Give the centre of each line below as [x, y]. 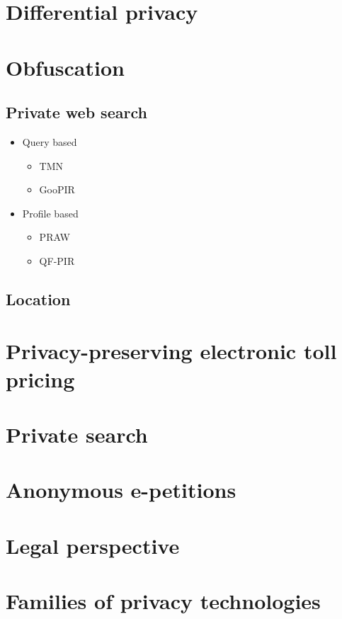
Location [38, 299]
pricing [40, 379]
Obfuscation [65, 67]
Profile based [50, 213]
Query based [50, 141]
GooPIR [57, 189]
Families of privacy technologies [163, 601]
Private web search [76, 112]
